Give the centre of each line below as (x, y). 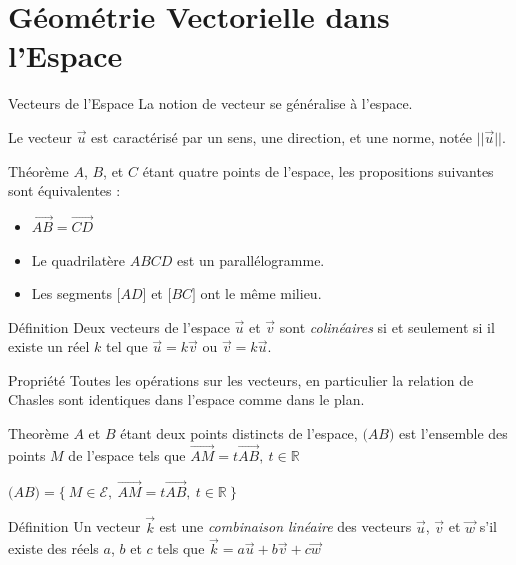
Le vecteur (40, 136)
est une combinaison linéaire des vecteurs (285, 526)
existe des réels (53, 548)
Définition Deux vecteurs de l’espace (119, 326)
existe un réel (49, 346)
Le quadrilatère (78, 259)
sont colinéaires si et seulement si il (387, 326)
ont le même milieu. (261, 293)
